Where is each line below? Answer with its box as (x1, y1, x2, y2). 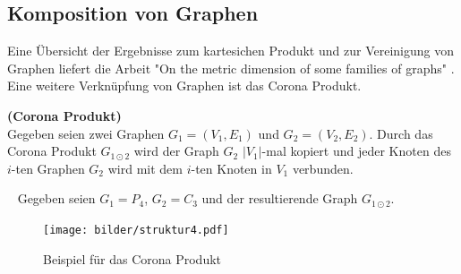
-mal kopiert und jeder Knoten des (261, 141, 451, 160)
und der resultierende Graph (201, 189, 358, 208)
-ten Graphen (11, 158, 85, 177)
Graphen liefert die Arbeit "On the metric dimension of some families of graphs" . (7, 58, 455, 77)
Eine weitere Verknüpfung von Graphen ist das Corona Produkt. (7, 76, 362, 95)
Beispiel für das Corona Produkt (43, 249, 222, 268)
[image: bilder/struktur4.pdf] (43, 223, 229, 236)
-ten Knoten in (191, 158, 272, 177)
